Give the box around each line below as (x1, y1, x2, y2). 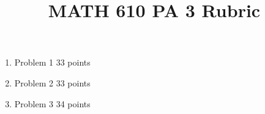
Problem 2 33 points (14, 76, 91, 89)
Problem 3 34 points (14, 97, 91, 110)
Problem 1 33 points (14, 56, 91, 69)
